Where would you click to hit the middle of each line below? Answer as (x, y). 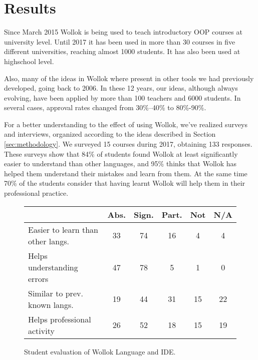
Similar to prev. (56, 293)
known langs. (51, 304)
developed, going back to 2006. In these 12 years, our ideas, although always (121, 88)
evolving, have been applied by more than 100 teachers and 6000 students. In (122, 97)
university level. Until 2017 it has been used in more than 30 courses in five (120, 41)
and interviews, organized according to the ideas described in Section (110, 134)
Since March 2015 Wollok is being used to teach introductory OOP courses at (123, 32)
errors (38, 278)
